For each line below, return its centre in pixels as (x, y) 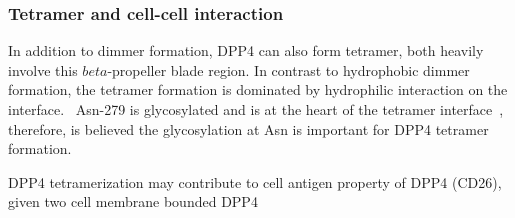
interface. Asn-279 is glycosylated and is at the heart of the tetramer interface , (256, 109)
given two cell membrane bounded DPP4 (133, 201)
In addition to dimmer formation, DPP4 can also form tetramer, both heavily (246, 50)
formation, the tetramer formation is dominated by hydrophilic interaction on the (258, 89)
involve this (43, 69)
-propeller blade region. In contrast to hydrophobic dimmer (288, 69)
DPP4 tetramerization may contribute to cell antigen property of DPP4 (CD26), (255, 181)
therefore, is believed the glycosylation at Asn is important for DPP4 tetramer (248, 128)
